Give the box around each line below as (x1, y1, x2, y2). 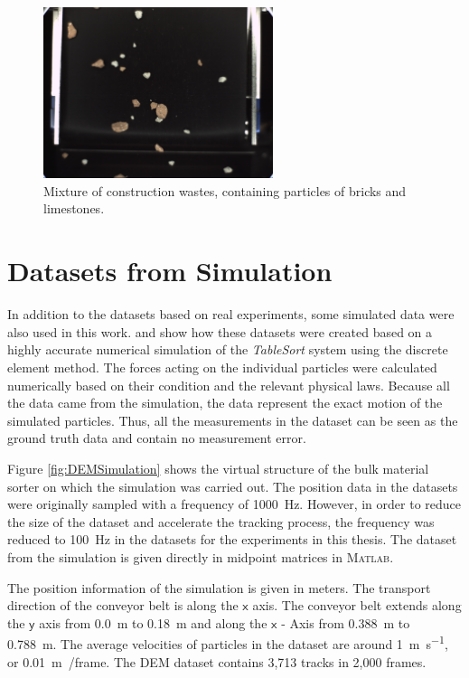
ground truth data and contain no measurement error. (7, 428, 306, 447)
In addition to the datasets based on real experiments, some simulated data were (7, 305, 455, 324)
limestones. (43, 199, 105, 218)
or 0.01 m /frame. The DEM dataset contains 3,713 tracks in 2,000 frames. (7, 652, 427, 671)
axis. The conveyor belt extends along (252, 596, 462, 615)
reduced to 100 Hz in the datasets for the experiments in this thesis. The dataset (7, 530, 457, 549)
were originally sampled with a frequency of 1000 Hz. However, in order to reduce (7, 494, 461, 513)
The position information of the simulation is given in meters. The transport (7, 578, 431, 597)
